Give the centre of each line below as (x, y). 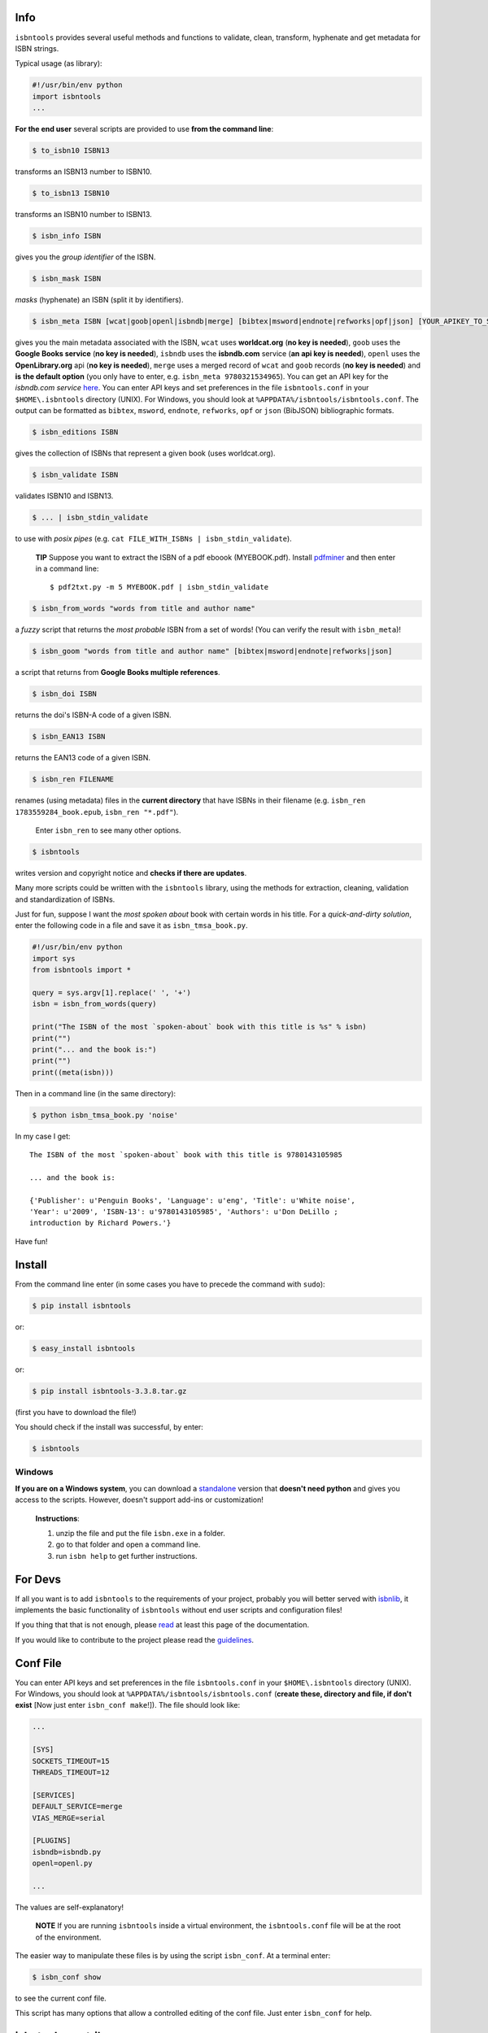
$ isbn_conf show (67, 1977)
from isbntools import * (82, 970)
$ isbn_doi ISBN (65, 694)
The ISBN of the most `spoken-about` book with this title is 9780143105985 (186, 1155)
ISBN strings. (37, 48)
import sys (54, 958)
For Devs (38, 1579)
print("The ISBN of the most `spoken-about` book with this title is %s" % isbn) (200, 1027)
